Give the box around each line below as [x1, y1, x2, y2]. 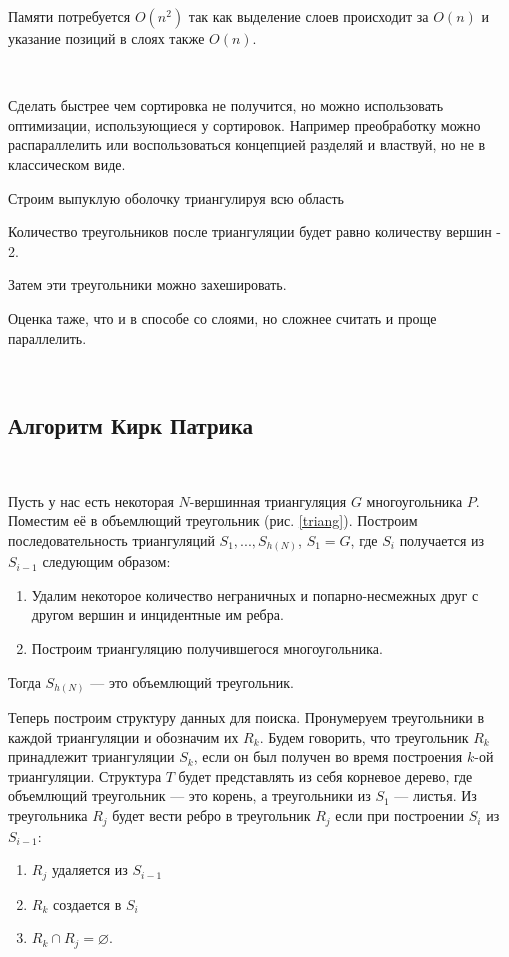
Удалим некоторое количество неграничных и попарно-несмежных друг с [31, 584, 479, 605]
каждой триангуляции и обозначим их [8, 726, 239, 747]
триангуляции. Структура [8, 765, 162, 786]
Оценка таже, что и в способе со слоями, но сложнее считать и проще [8, 307, 437, 328]
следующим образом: [42, 551, 171, 572]
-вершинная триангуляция [189, 490, 347, 511]
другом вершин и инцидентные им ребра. [31, 604, 284, 625]
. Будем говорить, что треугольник [259, 726, 469, 747]
